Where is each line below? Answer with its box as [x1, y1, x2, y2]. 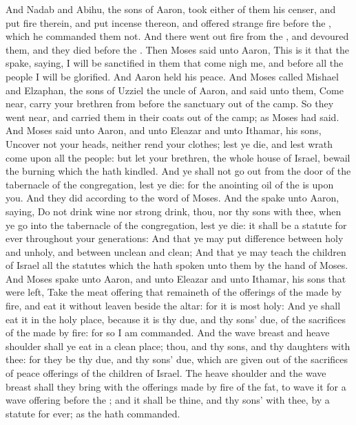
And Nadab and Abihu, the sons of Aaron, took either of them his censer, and [6, 2, 336, 16]
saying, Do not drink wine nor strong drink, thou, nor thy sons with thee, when [6, 204, 342, 218]
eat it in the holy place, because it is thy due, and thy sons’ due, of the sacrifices [6, 312, 346, 326]
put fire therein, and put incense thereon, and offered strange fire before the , [6, 15, 331, 30]
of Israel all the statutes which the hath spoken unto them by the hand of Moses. [6, 258, 348, 272]
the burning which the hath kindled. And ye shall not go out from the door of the [6, 164, 351, 178]
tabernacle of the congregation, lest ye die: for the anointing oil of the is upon [6, 177, 334, 191]
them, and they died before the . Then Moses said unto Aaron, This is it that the [6, 42, 350, 56]
